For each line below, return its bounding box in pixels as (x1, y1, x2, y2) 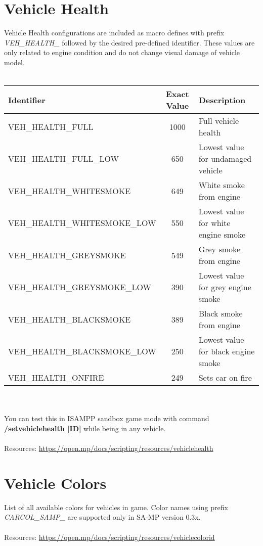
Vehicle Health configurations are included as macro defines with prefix (4, 27, 225, 38)
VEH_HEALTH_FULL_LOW (8, 153, 119, 165)
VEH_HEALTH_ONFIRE (8, 372, 104, 384)
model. (4, 57, 25, 67)
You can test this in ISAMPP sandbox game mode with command (4, 413, 209, 424)
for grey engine (198, 281, 251, 293)
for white (198, 217, 231, 229)
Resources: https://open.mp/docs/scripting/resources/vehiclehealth (4, 443, 213, 453)
